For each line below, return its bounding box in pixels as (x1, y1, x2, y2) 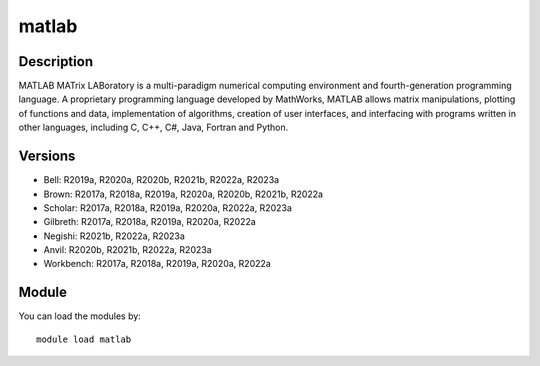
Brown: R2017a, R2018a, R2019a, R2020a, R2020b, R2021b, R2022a (43, 188, 324, 200)
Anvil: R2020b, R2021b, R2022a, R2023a (43, 244, 212, 256)
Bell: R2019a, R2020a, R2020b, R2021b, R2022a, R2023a (43, 174, 280, 186)
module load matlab (36, 333, 132, 345)
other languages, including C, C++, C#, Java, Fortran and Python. (18, 121, 289, 134)
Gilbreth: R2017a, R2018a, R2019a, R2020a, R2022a (43, 216, 257, 228)
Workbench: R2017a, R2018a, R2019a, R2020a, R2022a (43, 258, 272, 270)
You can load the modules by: (18, 310, 142, 322)
